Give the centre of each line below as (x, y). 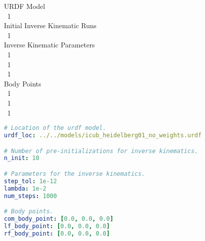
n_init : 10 (22, 158)
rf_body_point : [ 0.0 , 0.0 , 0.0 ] (57, 233)
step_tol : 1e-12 (31, 181)
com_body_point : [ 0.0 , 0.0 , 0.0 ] (59, 219)
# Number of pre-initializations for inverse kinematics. (101, 151)
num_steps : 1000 (31, 196)
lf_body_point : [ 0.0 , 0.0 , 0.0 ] (57, 226)
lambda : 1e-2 (25, 188)
